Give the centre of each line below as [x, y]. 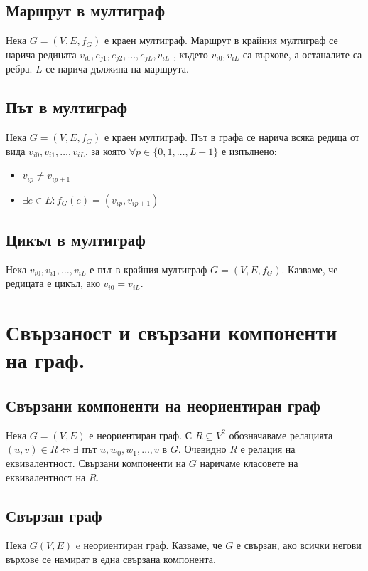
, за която [105, 151]
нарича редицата [41, 54]
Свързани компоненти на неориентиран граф [163, 405]
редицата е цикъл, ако [53, 283]
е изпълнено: [249, 151]
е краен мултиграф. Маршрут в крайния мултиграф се [221, 40]
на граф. [45, 360]
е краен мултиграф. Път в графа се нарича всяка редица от [232, 137]
